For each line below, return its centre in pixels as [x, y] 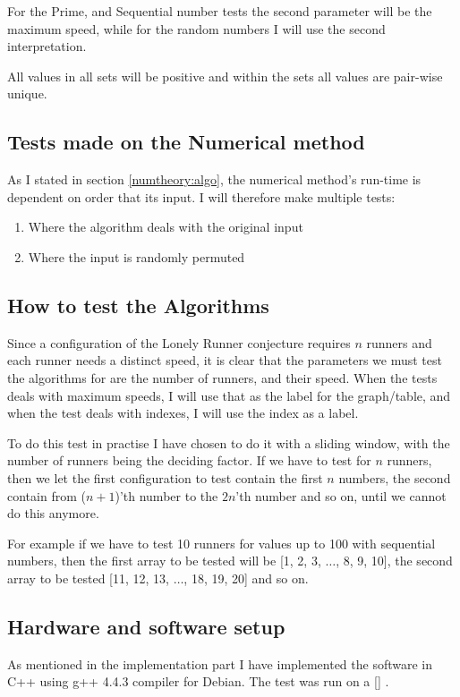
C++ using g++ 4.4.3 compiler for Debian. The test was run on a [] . [198, 681]
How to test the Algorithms [138, 305]
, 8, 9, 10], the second [394, 561]
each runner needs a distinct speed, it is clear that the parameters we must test [225, 360]
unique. [27, 93]
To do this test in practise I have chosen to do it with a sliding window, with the [229, 442]
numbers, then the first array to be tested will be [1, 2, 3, [164, 561]
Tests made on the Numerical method [186, 142]
